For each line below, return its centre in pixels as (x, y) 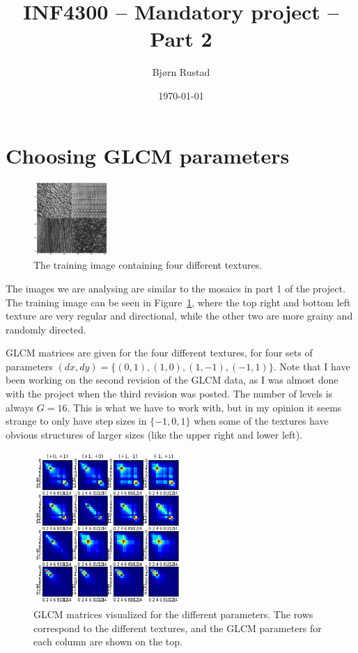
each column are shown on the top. (108, 642)
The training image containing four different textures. (148, 265)
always (20, 407)
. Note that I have (312, 366)
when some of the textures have (261, 421)
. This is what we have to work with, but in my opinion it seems (204, 407)
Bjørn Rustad (181, 72)
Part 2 (181, 39)
